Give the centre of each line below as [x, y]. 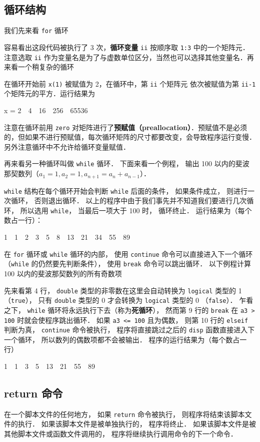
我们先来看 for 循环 [36, 30]
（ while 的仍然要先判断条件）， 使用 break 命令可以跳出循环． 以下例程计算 [127, 264]
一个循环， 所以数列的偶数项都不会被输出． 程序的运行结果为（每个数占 [122, 339]
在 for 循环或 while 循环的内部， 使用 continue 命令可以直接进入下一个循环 [128, 254]
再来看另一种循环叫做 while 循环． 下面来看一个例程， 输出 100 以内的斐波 [127, 163]
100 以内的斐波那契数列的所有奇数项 [63, 273]
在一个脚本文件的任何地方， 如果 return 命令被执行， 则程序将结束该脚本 [124, 414]
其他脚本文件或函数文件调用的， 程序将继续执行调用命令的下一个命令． [121, 434]
